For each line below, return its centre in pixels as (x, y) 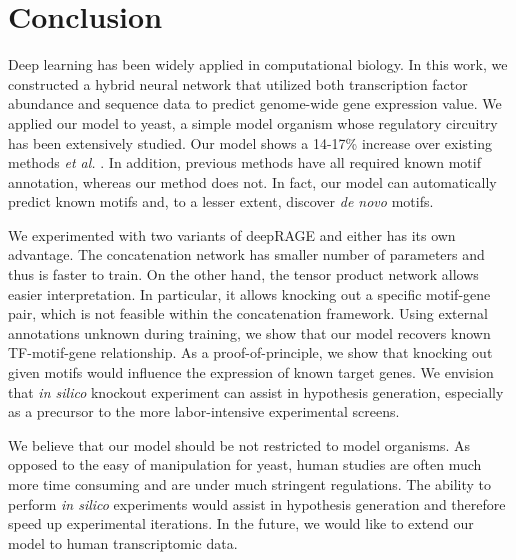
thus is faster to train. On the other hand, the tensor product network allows (243, 274)
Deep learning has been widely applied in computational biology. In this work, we (258, 64)
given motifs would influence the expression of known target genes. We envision (251, 372)
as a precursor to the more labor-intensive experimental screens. (204, 411)
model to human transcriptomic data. (123, 542)
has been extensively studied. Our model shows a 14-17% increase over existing (250, 142)
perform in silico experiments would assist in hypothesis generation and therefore (257, 503)
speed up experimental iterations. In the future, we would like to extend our (241, 523)
